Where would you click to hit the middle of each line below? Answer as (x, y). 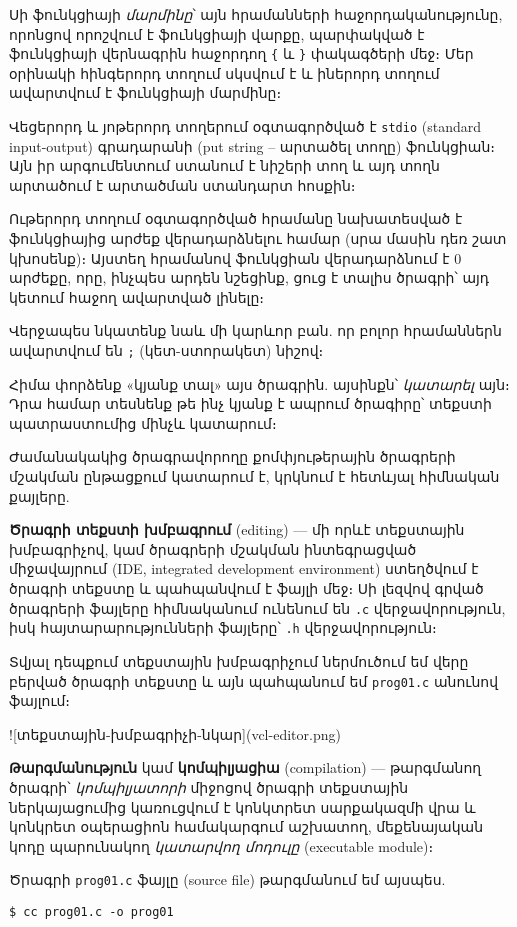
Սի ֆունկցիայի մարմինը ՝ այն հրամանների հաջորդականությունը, (256, 14)
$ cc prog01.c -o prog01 (91, 912)
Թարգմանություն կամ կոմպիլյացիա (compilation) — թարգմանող (245, 767)
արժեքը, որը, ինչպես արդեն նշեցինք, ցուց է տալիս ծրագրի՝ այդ (249, 277)
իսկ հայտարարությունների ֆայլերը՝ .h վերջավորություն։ (223, 627)
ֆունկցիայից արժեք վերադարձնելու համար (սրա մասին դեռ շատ (258, 238)
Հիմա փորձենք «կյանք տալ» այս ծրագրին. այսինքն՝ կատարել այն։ (259, 383)
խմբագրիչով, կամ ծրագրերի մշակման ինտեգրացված (213, 548)
